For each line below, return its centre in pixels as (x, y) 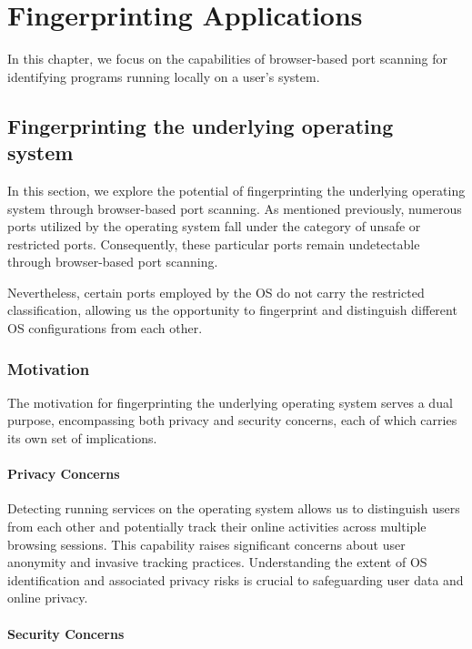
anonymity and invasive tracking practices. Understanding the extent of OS (217, 562)
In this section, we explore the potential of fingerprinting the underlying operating (236, 190)
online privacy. (48, 598)
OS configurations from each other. (105, 328)
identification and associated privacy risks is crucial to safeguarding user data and (236, 579)
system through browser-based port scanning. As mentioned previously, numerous (235, 208)
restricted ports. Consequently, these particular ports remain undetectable (214, 243)
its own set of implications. (82, 438)
